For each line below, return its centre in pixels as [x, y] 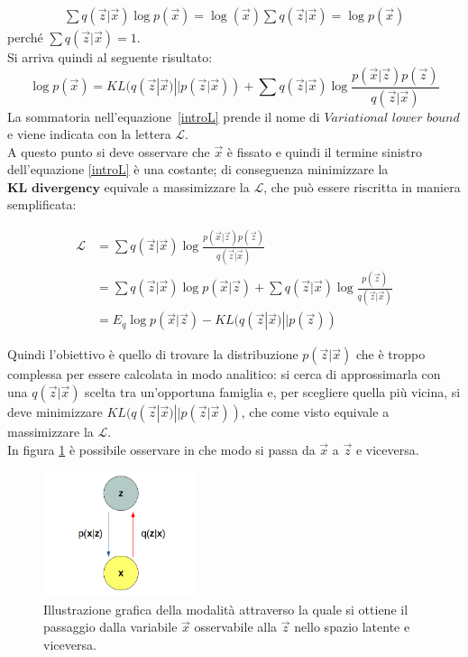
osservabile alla [236, 627]
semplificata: [42, 204]
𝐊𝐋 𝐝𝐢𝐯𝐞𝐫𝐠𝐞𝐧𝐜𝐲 [54, 188]
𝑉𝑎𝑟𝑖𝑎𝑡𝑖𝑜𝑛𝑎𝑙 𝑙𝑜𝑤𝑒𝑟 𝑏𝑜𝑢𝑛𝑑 [392, 118]
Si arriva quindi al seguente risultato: [110, 57]
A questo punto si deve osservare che [109, 151]
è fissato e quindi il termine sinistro [325, 151]
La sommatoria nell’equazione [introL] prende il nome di [164, 116]
